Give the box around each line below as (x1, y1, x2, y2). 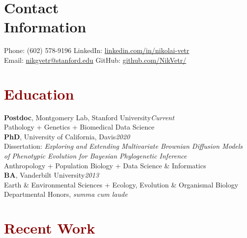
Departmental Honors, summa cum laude (4, 189, 128, 199)
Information (4, 17, 87, 37)
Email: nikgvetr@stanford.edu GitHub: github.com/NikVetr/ (4, 54, 186, 65)
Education (4, 83, 74, 104)
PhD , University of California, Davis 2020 (4, 131, 130, 141)
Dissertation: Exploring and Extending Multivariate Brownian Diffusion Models (4, 141, 243, 151)
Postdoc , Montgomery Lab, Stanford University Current (4, 112, 175, 122)
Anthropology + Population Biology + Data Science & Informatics (4, 160, 206, 170)
